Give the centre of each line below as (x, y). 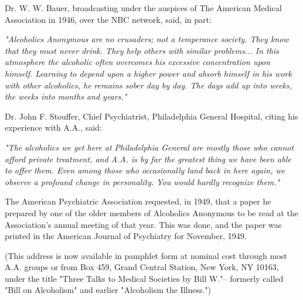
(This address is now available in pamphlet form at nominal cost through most (146, 255)
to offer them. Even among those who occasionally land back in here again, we (145, 170)
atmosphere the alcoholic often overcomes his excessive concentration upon (137, 62)
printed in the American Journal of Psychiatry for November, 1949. (126, 236)
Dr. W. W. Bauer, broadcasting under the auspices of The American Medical (143, 8)
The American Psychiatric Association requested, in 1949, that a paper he (138, 201)
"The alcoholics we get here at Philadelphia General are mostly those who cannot (149, 147)
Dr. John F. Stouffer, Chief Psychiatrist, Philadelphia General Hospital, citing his (151, 116)
